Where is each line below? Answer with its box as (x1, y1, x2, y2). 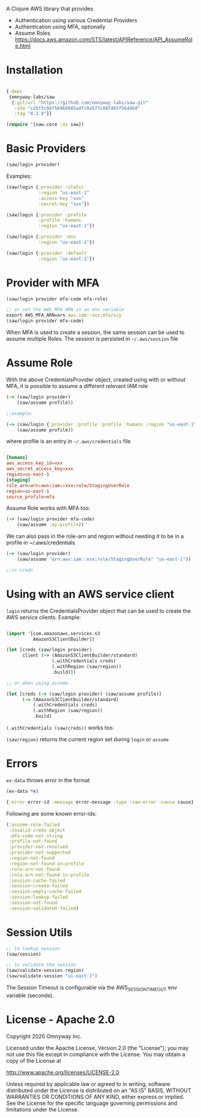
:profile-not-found (8, 838, 58, 845)
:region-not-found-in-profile (8, 860, 84, 867)
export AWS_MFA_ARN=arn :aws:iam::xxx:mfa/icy (6, 312, 121, 318)
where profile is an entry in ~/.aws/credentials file (6, 438, 131, 445)
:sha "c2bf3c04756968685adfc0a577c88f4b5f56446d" (14, 105, 141, 111)
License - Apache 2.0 (6, 1013, 115, 1027)
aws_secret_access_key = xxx (6, 466, 74, 472)
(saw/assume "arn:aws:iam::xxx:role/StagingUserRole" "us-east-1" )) (17, 556, 191, 562)
